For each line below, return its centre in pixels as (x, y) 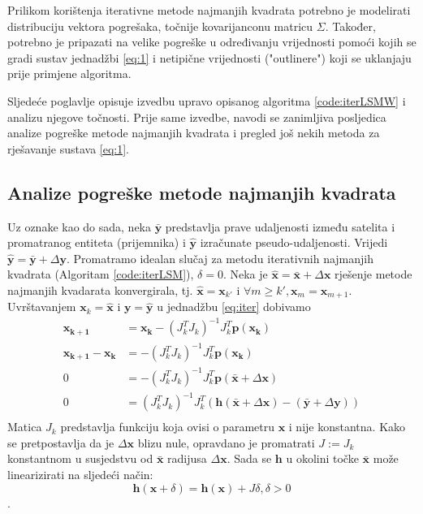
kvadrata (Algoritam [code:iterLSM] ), (101, 274)
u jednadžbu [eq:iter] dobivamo (234, 307)
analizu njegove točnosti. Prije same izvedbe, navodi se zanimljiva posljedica (197, 117)
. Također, (350, 26)
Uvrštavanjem (42, 307)
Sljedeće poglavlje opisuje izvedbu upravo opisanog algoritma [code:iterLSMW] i (207, 100)
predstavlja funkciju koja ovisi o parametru (167, 427)
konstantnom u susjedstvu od (80, 458)
